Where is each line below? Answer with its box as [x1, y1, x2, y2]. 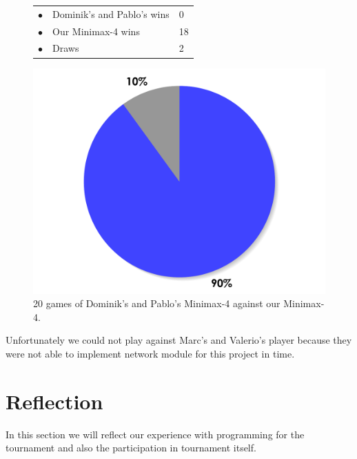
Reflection [6, 387, 103, 415]
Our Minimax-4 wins [52, 23, 140, 38]
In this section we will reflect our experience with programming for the [6, 427, 305, 441]
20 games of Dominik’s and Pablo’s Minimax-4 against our [33, 296, 280, 311]
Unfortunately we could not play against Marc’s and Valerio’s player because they [6, 333, 352, 347]
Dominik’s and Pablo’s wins [52, 6, 170, 21]
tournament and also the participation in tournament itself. [6, 440, 256, 455]
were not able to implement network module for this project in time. [6, 346, 295, 361]
